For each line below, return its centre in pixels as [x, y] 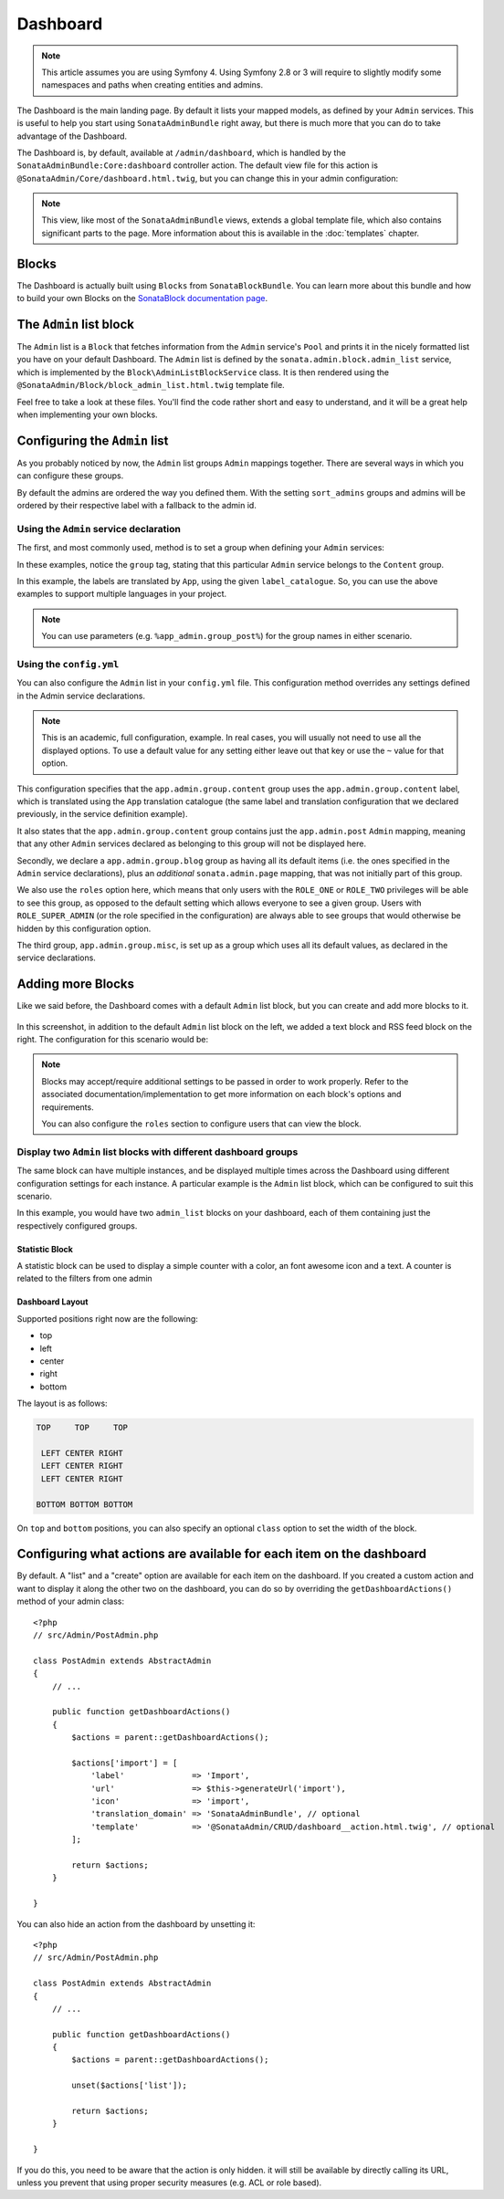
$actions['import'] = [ [125, 1763]
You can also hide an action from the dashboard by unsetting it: [136, 1924]
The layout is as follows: [63, 1403]
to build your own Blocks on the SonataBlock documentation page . [142, 298]
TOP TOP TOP [82, 1428]
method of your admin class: [71, 1601]
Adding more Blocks [76, 984]
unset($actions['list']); [129, 2085]
